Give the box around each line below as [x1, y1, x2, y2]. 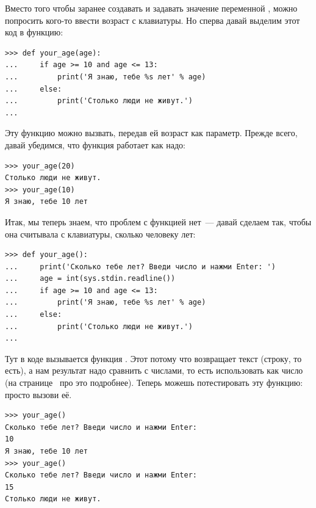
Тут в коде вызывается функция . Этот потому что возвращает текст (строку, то [5, 352, 302, 365]
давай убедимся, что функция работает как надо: [5, 138, 185, 151]
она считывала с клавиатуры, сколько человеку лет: [5, 227, 196, 240]
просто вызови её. [5, 388, 72, 401]
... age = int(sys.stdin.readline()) [5, 274, 176, 283]
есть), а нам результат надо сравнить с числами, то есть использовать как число [5, 364, 303, 377]
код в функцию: [5, 26, 63, 38]
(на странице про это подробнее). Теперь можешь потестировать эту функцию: [5, 376, 303, 389]
